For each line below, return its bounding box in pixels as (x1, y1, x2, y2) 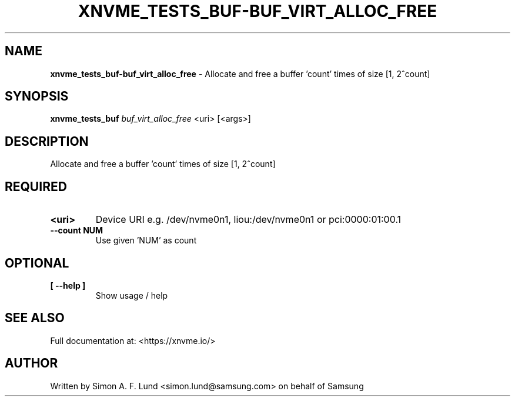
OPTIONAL (5, 255, 69, 270)
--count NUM (50, 225, 103, 236)
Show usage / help (95, 290, 168, 300)
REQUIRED (5, 179, 67, 194)
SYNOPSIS (5, 89, 69, 104)
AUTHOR (5, 356, 58, 371)
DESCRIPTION (5, 133, 89, 149)
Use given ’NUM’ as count (95, 235, 197, 246)
